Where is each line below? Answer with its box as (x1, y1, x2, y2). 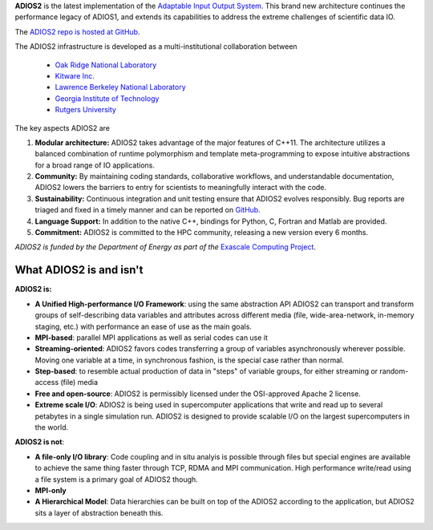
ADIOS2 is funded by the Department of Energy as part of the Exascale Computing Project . (14, 242, 317, 252)
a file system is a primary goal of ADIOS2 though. (34, 474, 198, 484)
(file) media (60, 378, 99, 387)
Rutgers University (55, 105, 116, 115)
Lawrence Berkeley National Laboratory (55, 83, 186, 92)
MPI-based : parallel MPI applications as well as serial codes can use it (34, 333, 269, 342)
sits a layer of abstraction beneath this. (34, 508, 164, 517)
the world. (34, 423, 69, 432)
